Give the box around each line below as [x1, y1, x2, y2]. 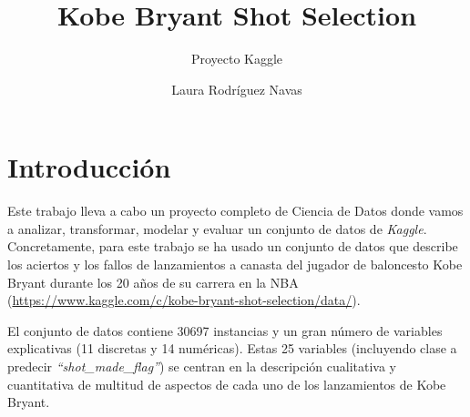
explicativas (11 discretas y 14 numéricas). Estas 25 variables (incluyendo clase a [7, 339, 457, 358]
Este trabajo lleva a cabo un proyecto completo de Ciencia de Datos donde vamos [7, 201, 464, 220]
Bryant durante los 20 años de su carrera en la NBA [7, 272, 299, 291]
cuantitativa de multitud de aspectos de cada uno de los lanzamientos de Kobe [7, 374, 446, 393]
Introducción [7, 148, 171, 186]
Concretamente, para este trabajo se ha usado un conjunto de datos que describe [7, 237, 458, 256]
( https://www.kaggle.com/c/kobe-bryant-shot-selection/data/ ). [7, 290, 361, 310]
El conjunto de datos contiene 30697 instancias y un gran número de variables [7, 320, 443, 340]
